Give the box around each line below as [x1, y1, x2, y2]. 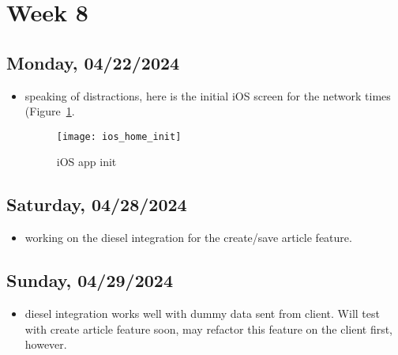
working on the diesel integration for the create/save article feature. [24, 229, 352, 246]
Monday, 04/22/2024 [6, 50, 180, 74]
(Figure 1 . [24, 103, 75, 119]
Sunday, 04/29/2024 [6, 268, 173, 293]
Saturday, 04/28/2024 [6, 192, 187, 217]
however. [24, 336, 67, 353]
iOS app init [56, 153, 117, 170]
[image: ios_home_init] [56, 130, 182, 142]
